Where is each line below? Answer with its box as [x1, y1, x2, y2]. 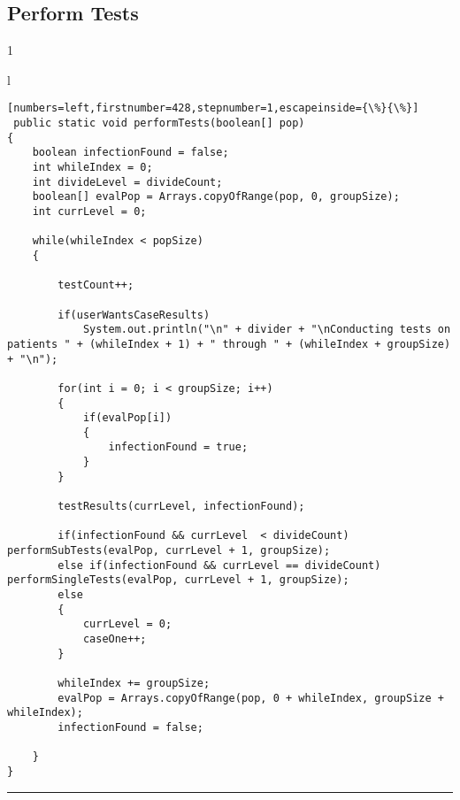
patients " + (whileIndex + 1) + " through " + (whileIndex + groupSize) [7, 337, 451, 350]
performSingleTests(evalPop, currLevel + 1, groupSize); [7, 573, 349, 587]
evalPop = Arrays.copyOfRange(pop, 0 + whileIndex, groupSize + [57, 691, 444, 704]
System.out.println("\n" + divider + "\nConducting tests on [82, 323, 451, 336]
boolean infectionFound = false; [32, 146, 229, 159]
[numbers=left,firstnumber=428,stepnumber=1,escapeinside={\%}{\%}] [7, 102, 419, 115]
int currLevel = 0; [32, 204, 147, 218]
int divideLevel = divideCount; [32, 175, 223, 188]
